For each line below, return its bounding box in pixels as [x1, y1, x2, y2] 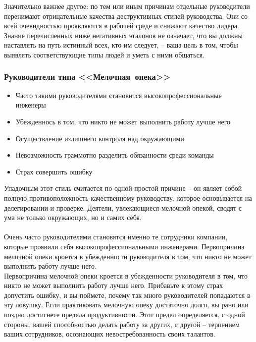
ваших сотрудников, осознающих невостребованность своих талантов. [4, 329, 215, 339]
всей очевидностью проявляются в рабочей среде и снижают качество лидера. [4, 20, 239, 31]
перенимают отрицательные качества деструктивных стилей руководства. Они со [4, 10, 248, 21]
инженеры [15, 100, 46, 110]
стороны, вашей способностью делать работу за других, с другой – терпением [4, 319, 240, 329]
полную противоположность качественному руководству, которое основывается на [4, 192, 252, 203]
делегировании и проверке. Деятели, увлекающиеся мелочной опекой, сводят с [4, 202, 242, 213]
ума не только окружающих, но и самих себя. [4, 212, 142, 223]
